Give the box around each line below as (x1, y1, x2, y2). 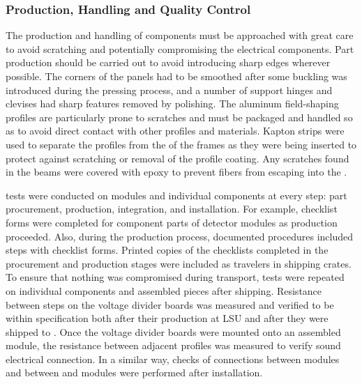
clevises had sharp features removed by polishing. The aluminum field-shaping (6, 96, 339, 111)
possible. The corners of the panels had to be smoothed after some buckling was (6, 69, 347, 83)
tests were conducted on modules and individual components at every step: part (6, 187, 347, 202)
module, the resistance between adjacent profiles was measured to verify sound (6, 338, 341, 353)
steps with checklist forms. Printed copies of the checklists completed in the (6, 243, 329, 257)
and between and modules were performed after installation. (6, 365, 263, 380)
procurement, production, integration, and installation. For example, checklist (6, 201, 338, 216)
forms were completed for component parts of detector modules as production (6, 215, 338, 229)
